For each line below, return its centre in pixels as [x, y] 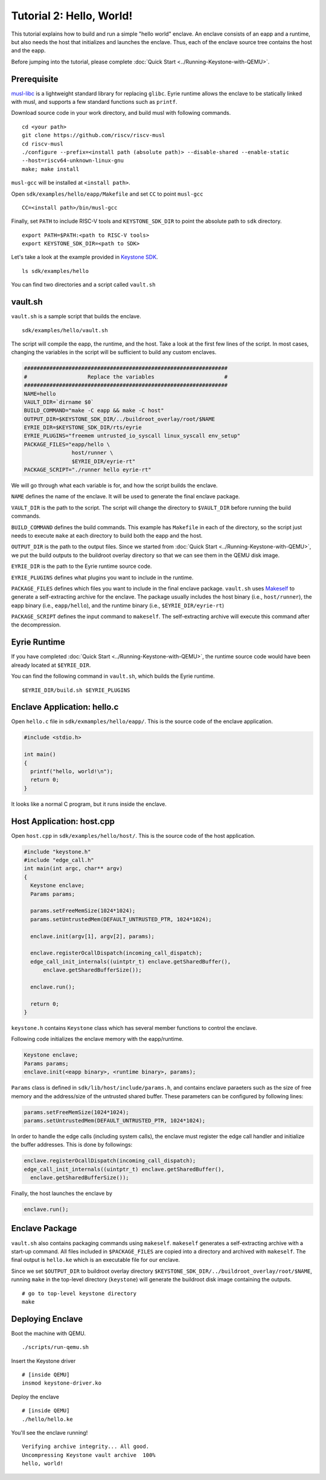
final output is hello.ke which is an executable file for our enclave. [96, 1260]
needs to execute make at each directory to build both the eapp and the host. [107, 535]
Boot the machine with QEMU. [48, 1333]
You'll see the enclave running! [50, 1432]
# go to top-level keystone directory [79, 1293]
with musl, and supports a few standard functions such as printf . [94, 102]
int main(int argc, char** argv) [73, 869]
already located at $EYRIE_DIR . [51, 665]
